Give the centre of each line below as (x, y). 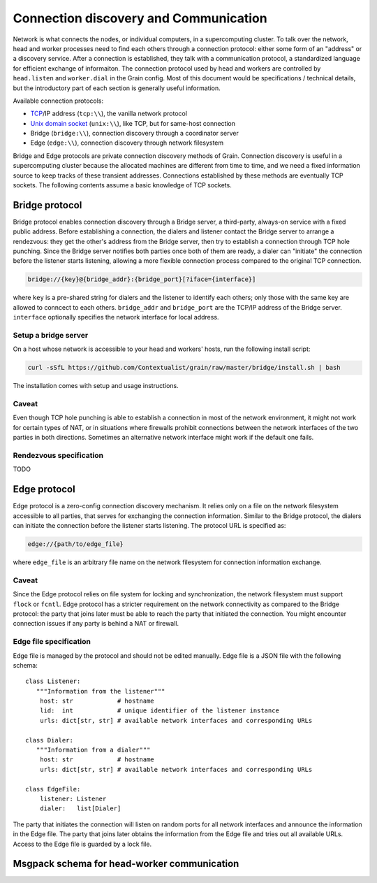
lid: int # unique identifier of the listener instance (159, 711)
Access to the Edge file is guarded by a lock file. (82, 844)
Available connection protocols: (58, 101)
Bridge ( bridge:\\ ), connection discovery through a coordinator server (134, 134)
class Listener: (53, 681)
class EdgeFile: (53, 789)
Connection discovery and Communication (140, 18)
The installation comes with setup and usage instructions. (96, 386)
